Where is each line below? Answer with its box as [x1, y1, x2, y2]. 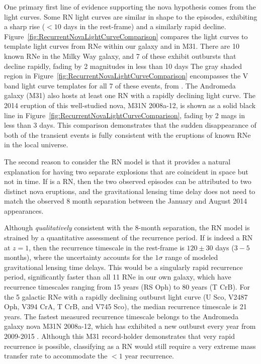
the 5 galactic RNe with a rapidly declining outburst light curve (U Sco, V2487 [4, 291, 248, 302]
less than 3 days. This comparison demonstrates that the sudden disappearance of [4, 120, 256, 130]
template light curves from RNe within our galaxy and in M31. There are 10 [4, 41, 239, 51]
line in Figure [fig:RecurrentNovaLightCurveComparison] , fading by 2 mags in [4, 110, 245, 120]
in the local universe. [4, 139, 68, 150]
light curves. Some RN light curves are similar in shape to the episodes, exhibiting [4, 11, 257, 22]
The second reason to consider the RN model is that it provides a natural [4, 156, 231, 166]
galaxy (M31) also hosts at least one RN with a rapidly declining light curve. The [4, 90, 255, 101]
